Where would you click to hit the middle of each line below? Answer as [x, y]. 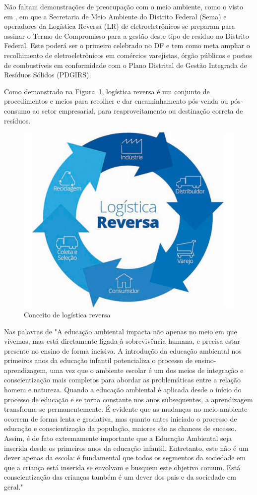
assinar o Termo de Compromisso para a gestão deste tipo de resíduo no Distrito [127, 35]
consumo [17, 110]
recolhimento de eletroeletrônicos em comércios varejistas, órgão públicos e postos [128, 55]
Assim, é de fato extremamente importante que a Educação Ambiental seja [118, 438]
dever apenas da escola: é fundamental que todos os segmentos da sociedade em [125, 458]
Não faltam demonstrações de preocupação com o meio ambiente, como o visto [124, 6]
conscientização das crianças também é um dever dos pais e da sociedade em [120, 477]
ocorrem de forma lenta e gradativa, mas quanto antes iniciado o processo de [121, 418]
